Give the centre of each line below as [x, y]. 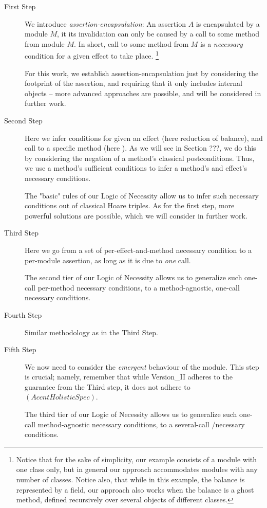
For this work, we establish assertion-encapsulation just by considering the [142, 73]
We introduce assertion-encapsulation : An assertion [105, 23]
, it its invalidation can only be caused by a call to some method [158, 34]
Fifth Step [20, 349]
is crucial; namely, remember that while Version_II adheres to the [129, 377]
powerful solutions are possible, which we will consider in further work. [136, 215]
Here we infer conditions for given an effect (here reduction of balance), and [144, 138]
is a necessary [222, 43]
